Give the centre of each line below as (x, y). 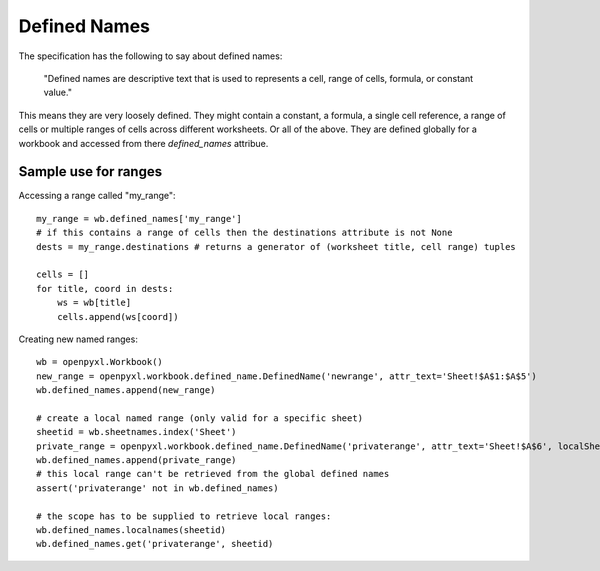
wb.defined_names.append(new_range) (126, 390)
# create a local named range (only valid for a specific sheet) (200, 418)
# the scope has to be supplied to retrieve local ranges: (184, 516)
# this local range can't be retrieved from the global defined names (213, 474)
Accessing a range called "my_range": (97, 196)
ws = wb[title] (94, 303)
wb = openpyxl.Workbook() (100, 362)
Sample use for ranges (90, 171)
